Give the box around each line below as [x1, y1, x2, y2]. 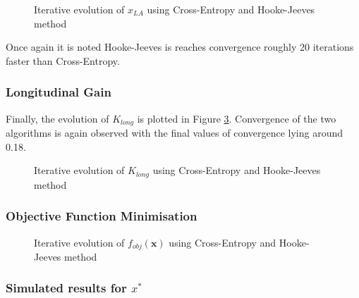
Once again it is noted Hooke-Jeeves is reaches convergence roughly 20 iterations [6, 39, 354, 54]
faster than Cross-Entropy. [6, 53, 120, 68]
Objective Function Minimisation [6, 207, 197, 225]
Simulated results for [6, 279, 127, 297]
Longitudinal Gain [6, 83, 111, 101]
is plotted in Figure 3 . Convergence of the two [137, 111, 336, 125]
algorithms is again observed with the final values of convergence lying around [6, 125, 343, 140]
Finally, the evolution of [6, 111, 109, 125]
